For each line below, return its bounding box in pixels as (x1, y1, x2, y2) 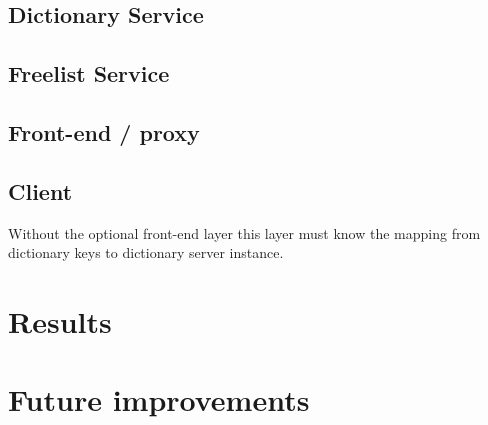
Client (8, 175, 73, 206)
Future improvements (8, 379, 310, 420)
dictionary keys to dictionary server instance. (8, 242, 284, 263)
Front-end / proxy (8, 116, 200, 147)
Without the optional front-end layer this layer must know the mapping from (8, 222, 481, 243)
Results (8, 300, 112, 341)
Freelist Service (8, 58, 170, 89)
